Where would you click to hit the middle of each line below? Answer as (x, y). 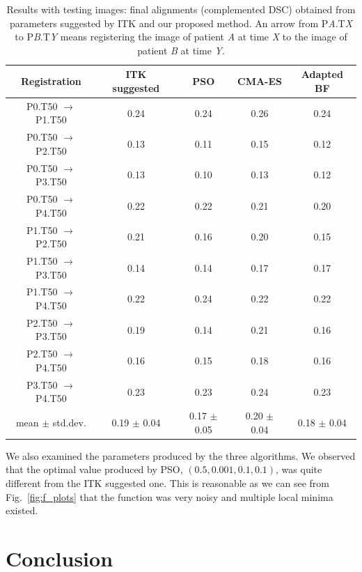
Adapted (322, 74)
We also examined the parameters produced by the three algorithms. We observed (181, 455)
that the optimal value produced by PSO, (94, 469)
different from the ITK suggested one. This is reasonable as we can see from (167, 483)
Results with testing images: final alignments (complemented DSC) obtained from (181, 9)
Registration (51, 81)
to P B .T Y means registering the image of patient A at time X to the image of (181, 37)
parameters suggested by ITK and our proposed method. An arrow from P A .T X (181, 23)
